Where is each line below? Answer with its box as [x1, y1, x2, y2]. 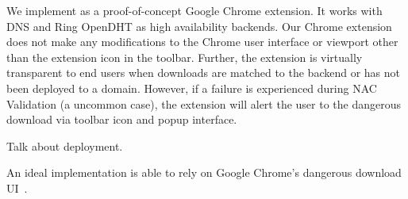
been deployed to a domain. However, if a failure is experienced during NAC [6, 79, 377, 96]
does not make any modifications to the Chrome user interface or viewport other [6, 33, 398, 50]
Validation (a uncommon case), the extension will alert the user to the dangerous [6, 95, 402, 112]
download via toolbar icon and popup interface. [6, 111, 237, 128]
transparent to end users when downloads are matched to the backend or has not [6, 64, 401, 81]
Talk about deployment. [6, 137, 123, 154]
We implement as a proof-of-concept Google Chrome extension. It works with [6, 2, 383, 18]
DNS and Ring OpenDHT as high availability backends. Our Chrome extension [6, 17, 392, 34]
